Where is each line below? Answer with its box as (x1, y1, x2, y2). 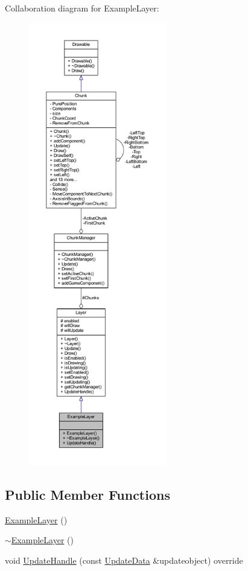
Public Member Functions (5, 485, 170, 503)
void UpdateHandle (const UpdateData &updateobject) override (5, 553, 243, 566)
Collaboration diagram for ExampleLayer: (5, 2, 159, 14)
